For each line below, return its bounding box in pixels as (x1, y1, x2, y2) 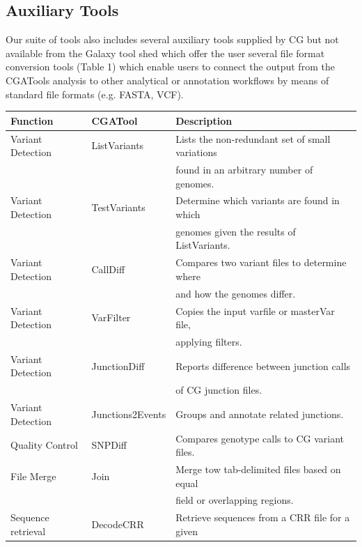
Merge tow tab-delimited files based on (175, 461, 341, 476)
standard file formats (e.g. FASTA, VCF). (6, 86, 184, 101)
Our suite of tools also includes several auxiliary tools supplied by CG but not (6, 32, 339, 47)
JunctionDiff (91, 358, 145, 373)
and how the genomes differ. (175, 286, 296, 300)
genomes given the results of (175, 224, 296, 238)
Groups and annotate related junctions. (175, 406, 344, 421)
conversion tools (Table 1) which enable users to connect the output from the (6, 59, 335, 74)
